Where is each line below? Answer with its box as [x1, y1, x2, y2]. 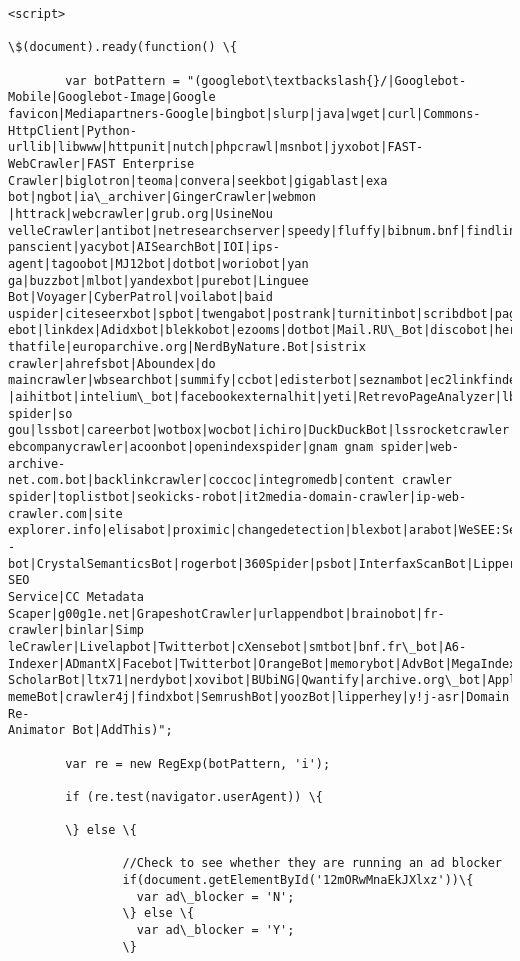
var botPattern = [65, 73, 180, 88]
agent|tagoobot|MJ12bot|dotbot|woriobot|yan [8, 256, 309, 271]
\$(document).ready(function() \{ [8, 40, 238, 55]
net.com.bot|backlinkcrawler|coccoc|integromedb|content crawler [8, 473, 452, 488]
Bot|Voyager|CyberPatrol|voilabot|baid [8, 290, 273, 305]
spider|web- [380, 440, 460, 455]
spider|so [8, 406, 73, 421]
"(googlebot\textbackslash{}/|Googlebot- [186, 73, 467, 88]
